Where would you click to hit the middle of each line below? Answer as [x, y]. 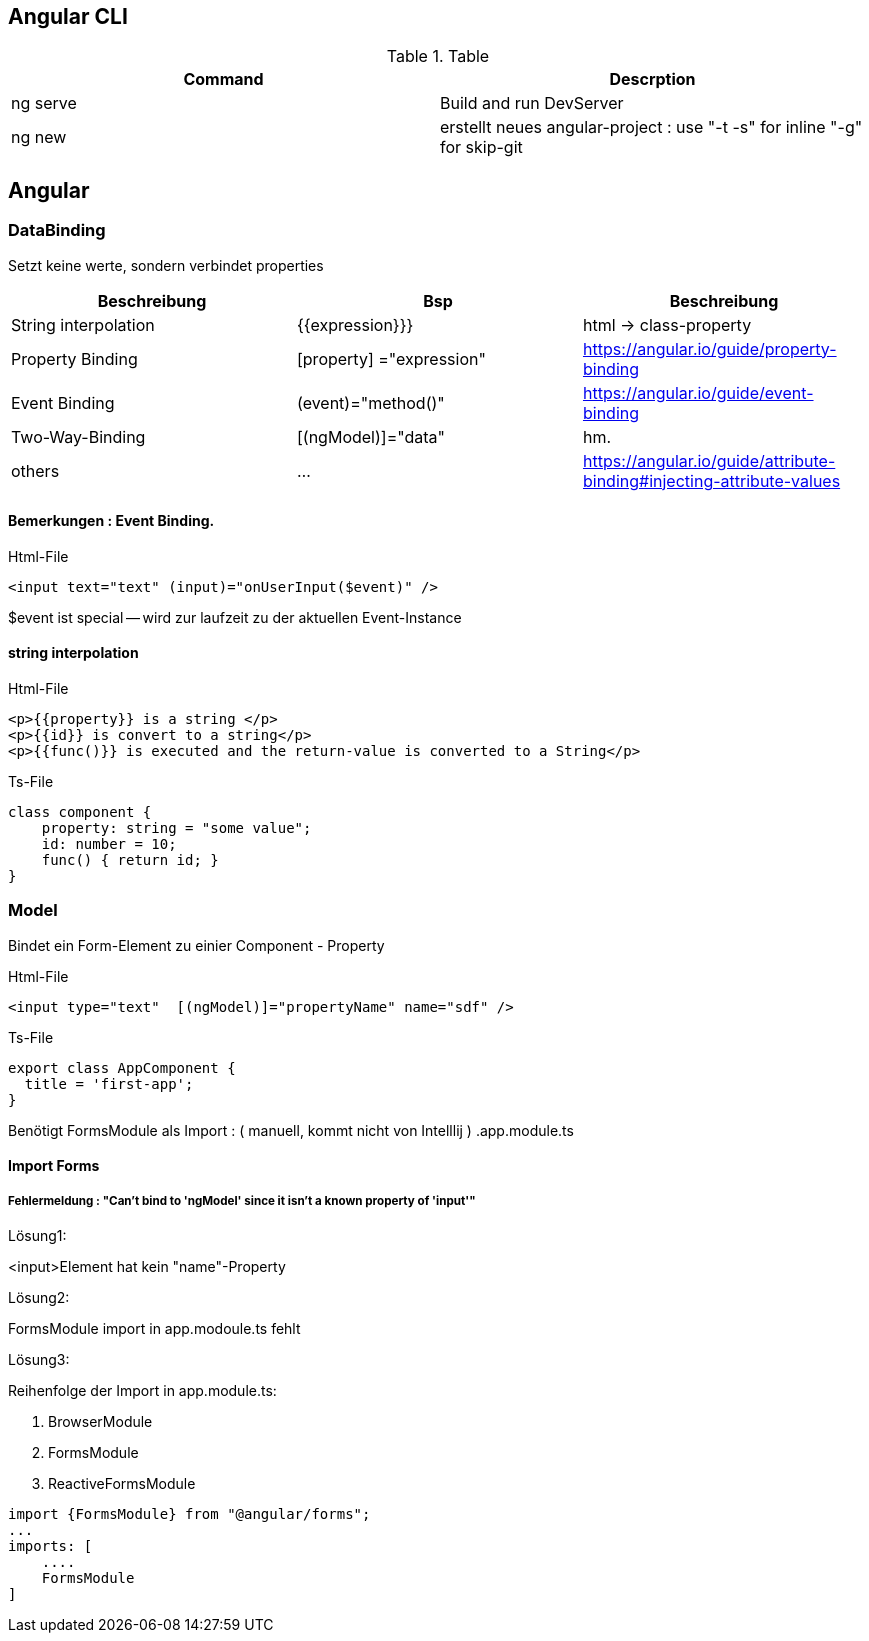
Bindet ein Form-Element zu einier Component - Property [196, 945]
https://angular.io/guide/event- [698, 392]
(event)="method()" [370, 402]
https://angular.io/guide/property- [709, 348]
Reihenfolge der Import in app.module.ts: [142, 1391]
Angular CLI [68, 16]
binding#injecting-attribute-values [711, 480]
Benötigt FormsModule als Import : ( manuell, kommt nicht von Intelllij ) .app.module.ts [291, 1130]
